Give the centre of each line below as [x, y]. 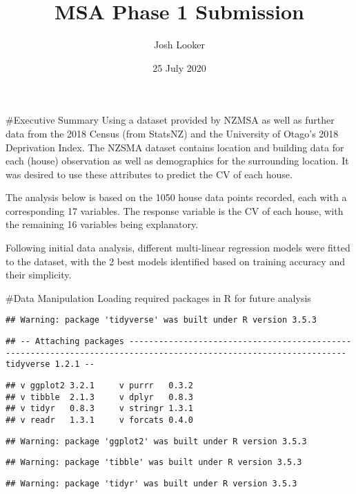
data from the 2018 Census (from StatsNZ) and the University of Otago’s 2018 [172, 133]
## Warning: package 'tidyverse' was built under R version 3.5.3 [161, 320]
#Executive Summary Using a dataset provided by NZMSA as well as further [170, 120]
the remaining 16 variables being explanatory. [102, 224]
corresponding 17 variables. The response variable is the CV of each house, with [175, 210]
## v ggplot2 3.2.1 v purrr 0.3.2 [100, 386]
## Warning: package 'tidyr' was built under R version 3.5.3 [151, 484]
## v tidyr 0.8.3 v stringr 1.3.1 [100, 409]
